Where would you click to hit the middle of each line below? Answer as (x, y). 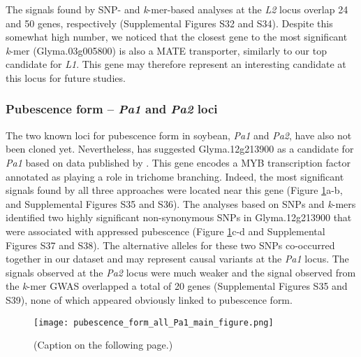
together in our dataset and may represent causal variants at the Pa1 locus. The (177, 259)
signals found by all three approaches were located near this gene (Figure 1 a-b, (174, 190)
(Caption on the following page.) (103, 345)
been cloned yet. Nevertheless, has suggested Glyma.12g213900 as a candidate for (180, 149)
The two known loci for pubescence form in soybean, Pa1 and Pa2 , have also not (179, 135)
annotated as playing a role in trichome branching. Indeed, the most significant (175, 176)
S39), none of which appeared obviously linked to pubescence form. (149, 299)
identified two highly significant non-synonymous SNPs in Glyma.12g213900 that (179, 217)
